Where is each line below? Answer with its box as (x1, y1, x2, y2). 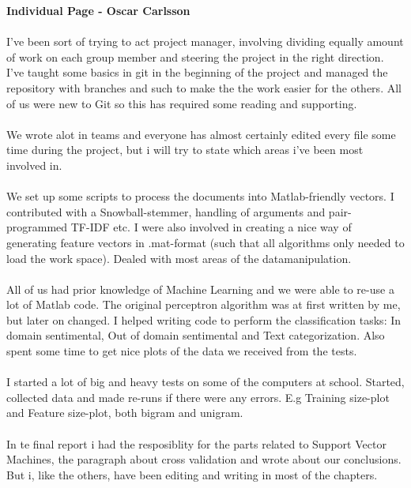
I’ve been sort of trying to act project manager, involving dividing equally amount (6, 33, 404, 50)
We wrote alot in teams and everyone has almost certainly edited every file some (6, 126, 396, 142)
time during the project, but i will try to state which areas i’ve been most (6, 141, 364, 158)
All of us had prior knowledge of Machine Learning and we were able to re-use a (6, 280, 394, 297)
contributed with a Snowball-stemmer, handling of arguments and (6, 203, 326, 220)
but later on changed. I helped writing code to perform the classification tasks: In (6, 311, 402, 328)
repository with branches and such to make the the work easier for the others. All (6, 79, 402, 96)
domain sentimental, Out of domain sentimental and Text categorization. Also (6, 327, 385, 343)
